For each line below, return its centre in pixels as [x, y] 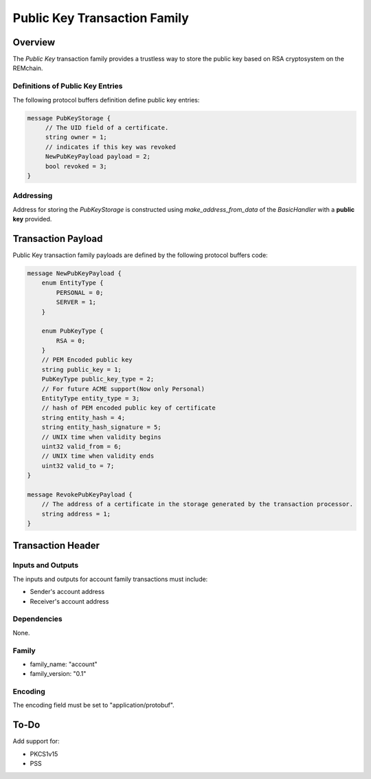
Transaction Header [56, 546]
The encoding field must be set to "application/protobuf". [93, 705]
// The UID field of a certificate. [107, 128]
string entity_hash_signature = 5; [101, 427]
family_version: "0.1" [58, 674]
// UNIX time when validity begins [101, 437]
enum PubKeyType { [72, 331]
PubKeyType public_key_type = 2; [98, 379]
